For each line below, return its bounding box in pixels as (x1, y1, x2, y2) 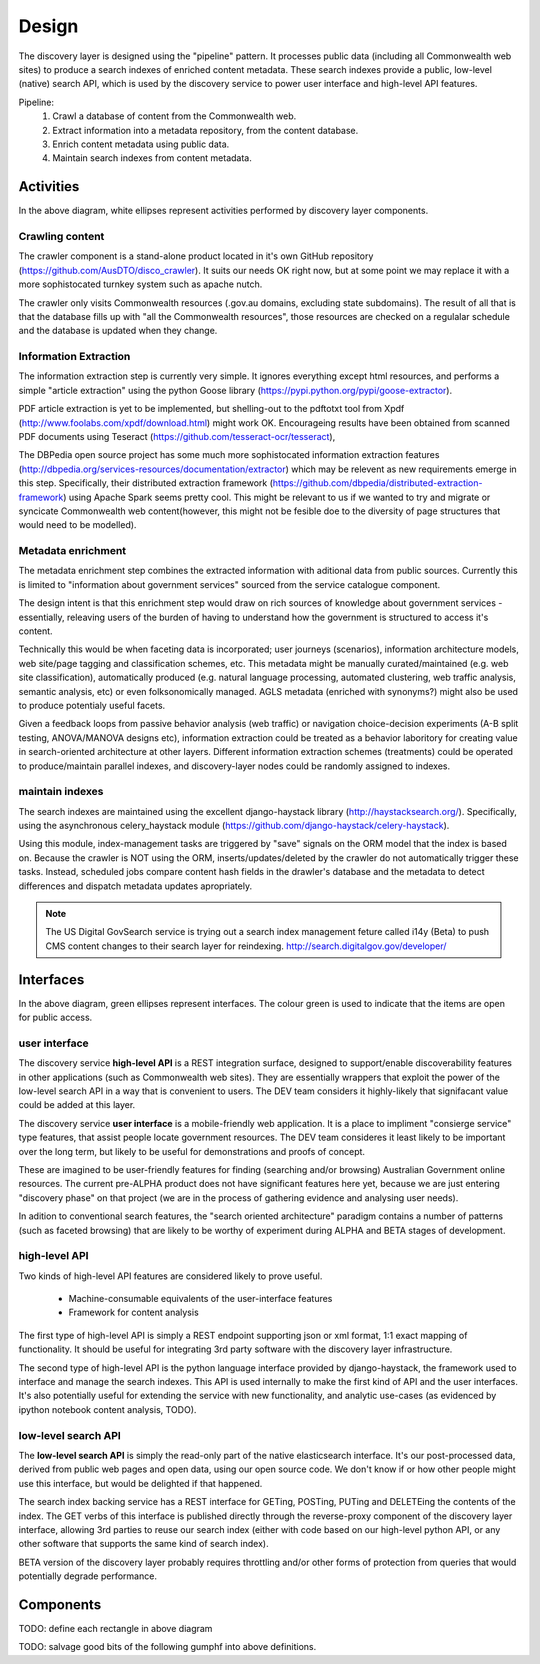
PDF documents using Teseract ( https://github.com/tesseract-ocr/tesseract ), (18, 430, 336, 442)
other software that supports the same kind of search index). (18, 1538, 269, 1550)
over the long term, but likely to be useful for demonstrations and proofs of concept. (18, 1145, 365, 1157)
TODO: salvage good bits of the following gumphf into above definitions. (18, 1641, 317, 1653)
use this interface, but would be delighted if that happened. (18, 1477, 263, 1489)
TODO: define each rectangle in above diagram (18, 1622, 213, 1634)
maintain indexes (18, 785, 104, 799)
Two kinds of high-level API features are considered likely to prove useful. (18, 1270, 323, 1282)
